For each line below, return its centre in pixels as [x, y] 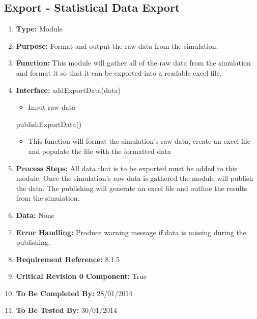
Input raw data [52, 107]
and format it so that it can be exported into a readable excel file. [119, 72]
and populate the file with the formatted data [99, 151]
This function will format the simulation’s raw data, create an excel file [139, 141]
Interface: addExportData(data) [68, 90]
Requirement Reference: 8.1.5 [68, 259]
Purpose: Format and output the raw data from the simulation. [117, 45]
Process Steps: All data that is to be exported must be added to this [127, 168]
